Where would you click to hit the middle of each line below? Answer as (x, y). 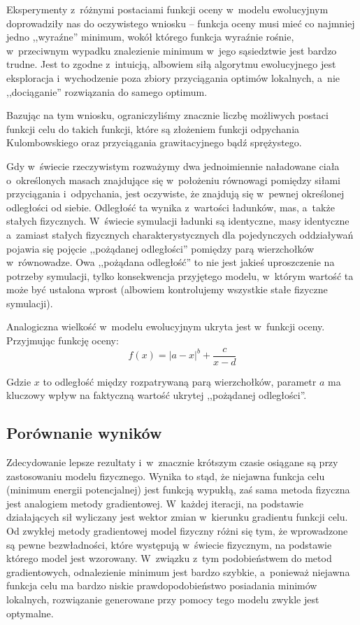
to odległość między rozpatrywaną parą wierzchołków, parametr (180, 381)
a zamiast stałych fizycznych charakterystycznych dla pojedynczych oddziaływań (180, 234)
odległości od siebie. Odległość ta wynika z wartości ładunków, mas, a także (171, 207)
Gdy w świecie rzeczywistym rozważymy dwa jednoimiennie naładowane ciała (173, 166)
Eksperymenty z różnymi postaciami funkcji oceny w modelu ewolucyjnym (167, 9)
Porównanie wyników (84, 433)
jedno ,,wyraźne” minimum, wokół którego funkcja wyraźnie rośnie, (150, 37)
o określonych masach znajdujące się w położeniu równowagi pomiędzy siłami (173, 180)
